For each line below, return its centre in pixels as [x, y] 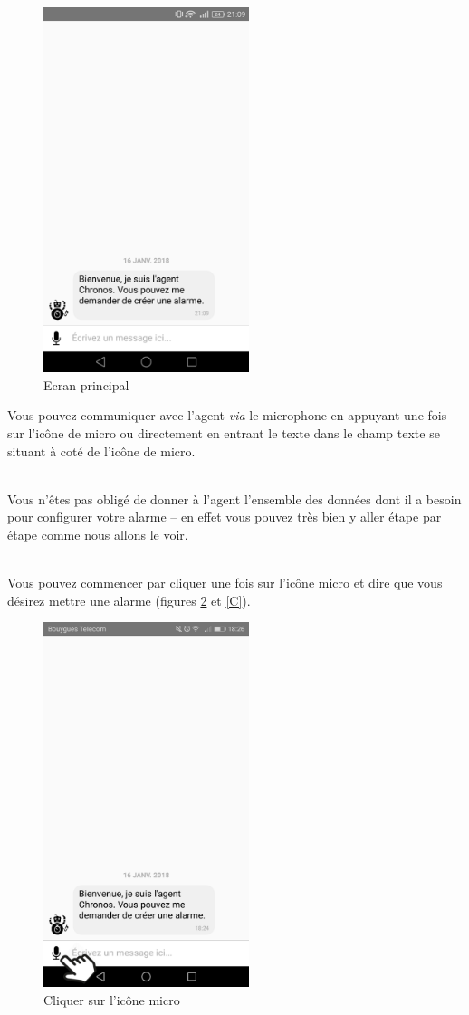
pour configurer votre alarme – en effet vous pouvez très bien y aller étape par [225, 517]
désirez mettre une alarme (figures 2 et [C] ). [129, 600]
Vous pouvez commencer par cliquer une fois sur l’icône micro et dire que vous [225, 583]
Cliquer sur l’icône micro [112, 999]
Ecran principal [86, 384]
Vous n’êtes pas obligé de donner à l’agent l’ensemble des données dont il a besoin [234, 498]
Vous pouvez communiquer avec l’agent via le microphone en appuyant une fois [227, 415]
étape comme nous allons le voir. [98, 534]
